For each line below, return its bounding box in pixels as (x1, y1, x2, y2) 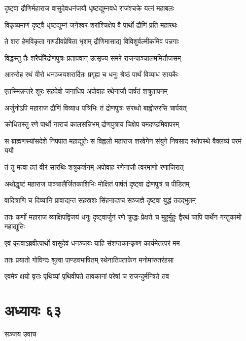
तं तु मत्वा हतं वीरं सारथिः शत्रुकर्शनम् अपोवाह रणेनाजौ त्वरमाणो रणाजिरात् (4, 161, 184, 172)
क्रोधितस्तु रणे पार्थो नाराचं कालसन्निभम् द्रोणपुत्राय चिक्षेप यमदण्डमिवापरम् (4, 119, 179, 129)
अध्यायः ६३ (4, 300, 62, 320)
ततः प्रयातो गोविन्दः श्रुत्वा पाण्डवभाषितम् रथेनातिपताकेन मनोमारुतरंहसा (4, 254, 174, 265)
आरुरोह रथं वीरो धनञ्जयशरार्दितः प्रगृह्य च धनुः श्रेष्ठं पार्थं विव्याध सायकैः (4, 69, 178, 79)
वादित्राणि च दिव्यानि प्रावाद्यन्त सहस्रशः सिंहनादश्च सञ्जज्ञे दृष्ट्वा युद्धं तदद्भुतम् (4, 195, 196, 205)
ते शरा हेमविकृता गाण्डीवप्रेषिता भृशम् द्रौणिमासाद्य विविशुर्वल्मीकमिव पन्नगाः (4, 36, 179, 46)
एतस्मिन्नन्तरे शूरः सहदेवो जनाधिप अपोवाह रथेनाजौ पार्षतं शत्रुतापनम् (4, 85, 168, 96)
